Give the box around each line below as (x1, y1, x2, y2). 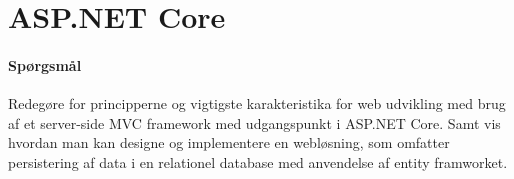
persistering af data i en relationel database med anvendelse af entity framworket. (8, 151, 508, 172)
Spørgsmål (8, 54, 82, 75)
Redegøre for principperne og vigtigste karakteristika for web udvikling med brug (8, 93, 506, 114)
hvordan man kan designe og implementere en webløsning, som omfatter (8, 132, 450, 153)
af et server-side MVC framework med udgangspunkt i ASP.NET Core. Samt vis (8, 112, 501, 133)
